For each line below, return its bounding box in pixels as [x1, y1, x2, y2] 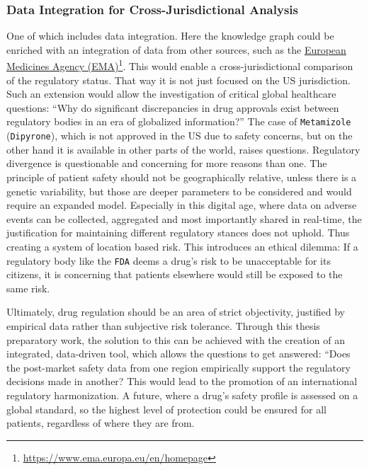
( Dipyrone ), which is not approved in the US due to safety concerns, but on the [6, 128, 353, 143]
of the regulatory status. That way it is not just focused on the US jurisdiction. [6, 72, 351, 87]
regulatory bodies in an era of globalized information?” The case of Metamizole [6, 114, 351, 129]
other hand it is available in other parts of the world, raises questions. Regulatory [6, 142, 361, 156]
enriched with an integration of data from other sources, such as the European [6, 42, 346, 57]
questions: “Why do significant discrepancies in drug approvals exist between [6, 100, 339, 115]
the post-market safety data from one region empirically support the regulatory [6, 360, 351, 374]
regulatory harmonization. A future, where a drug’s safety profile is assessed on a [6, 387, 358, 402]
